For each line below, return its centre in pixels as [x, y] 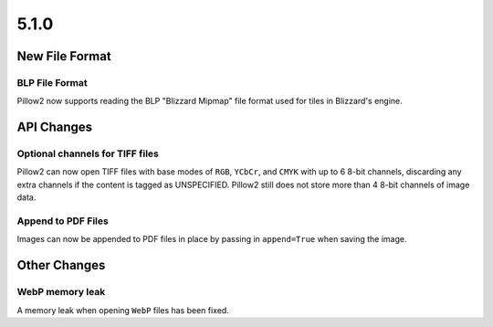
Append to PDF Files [63, 221]
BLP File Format [52, 82]
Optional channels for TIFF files [88, 153]
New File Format [64, 56]
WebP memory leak [61, 292]
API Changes [55, 127]
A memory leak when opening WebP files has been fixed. [123, 310]
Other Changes [61, 265]
